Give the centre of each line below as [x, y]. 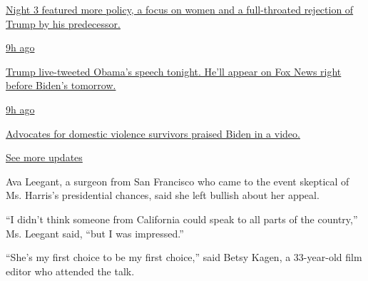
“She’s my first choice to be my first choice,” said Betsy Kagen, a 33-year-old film [184, 257]
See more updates [44, 157]
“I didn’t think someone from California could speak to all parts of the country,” [182, 219]
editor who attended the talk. [70, 271]
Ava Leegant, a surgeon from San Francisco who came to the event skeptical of [178, 181]
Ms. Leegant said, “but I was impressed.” [95, 233]
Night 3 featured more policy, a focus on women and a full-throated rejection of [180, 9]
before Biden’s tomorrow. [61, 85]
